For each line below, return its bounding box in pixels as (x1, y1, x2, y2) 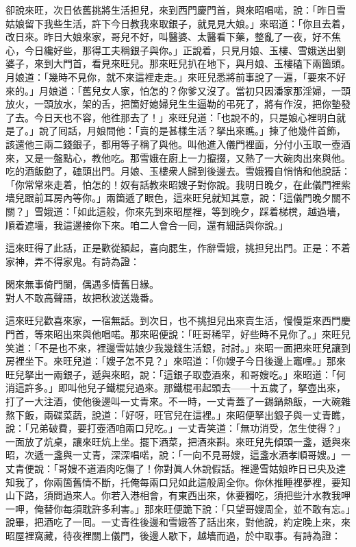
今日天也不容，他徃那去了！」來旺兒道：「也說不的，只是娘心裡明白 (34, 110, 336, 124)
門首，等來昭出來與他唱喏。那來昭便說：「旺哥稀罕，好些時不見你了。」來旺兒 (5, 327, 351, 341)
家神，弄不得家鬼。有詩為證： (5, 254, 140, 268)
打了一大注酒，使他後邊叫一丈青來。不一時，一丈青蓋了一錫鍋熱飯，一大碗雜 (5, 394, 351, 409)
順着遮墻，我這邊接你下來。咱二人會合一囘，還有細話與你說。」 (5, 217, 288, 232)
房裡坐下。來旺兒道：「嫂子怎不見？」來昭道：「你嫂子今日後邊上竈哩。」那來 (5, 354, 346, 368)
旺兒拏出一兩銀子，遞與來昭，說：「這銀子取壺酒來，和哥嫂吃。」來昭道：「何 (5, 367, 346, 381)
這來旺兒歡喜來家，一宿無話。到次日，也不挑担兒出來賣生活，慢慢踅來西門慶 (5, 313, 351, 328)
